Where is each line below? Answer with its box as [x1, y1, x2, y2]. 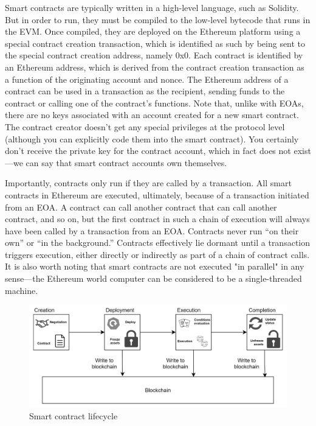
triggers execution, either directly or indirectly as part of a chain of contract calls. [5, 248, 310, 260]
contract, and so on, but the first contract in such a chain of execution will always [5, 212, 310, 225]
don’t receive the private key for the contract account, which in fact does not [5, 144, 291, 157]
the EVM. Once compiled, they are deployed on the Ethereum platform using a [5, 25, 301, 38]
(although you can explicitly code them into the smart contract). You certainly [5, 132, 299, 145]
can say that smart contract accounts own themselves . [26, 156, 227, 169]
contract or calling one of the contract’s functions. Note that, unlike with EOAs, [5, 96, 304, 109]
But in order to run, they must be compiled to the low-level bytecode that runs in [5, 13, 311, 26]
